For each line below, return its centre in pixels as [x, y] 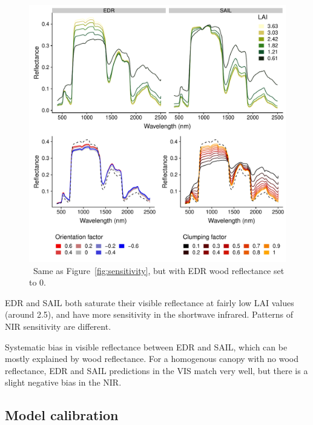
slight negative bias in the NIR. [63, 382]
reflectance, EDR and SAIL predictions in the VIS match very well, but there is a [156, 370]
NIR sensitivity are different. [58, 326]
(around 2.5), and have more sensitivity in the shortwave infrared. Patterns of [149, 314]
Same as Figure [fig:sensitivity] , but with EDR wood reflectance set [159, 270]
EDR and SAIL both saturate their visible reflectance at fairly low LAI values [150, 302]
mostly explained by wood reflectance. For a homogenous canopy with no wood [152, 359]
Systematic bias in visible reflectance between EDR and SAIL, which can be [146, 346]
